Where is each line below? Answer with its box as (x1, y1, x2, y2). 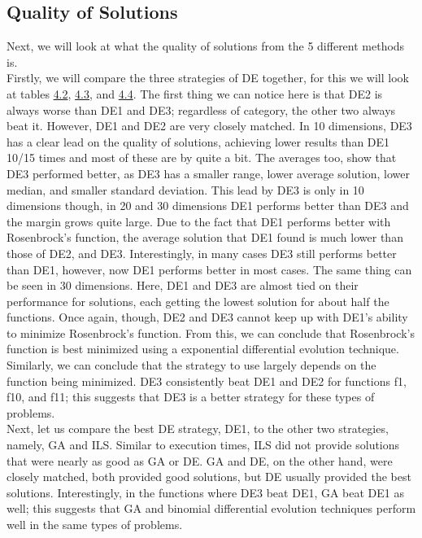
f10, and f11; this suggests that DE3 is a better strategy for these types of (7, 388, 375, 405)
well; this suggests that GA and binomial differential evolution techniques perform (7, 500, 416, 517)
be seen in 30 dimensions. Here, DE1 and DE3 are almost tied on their (7, 277, 359, 294)
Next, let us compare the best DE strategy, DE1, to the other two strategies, (7, 420, 389, 437)
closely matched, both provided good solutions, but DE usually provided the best (7, 468, 411, 485)
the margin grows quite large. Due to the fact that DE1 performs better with (7, 212, 391, 230)
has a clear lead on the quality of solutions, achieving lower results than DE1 (7, 133, 390, 150)
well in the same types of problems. (7, 516, 183, 533)
